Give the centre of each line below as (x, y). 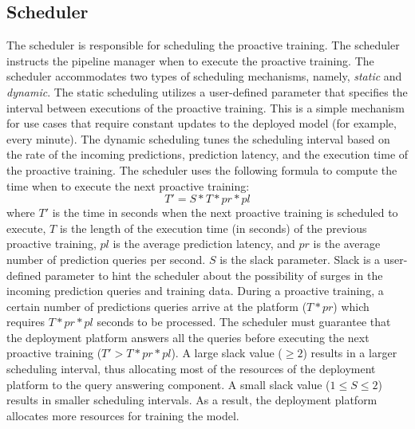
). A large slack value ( (227, 353)
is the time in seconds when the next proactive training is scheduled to (225, 213)
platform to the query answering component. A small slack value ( (168, 384)
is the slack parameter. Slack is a (300, 259)
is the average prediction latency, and (204, 244)
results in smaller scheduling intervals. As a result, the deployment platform (192, 400)
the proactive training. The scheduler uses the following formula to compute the (202, 169)
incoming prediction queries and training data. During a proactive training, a (195, 291)
